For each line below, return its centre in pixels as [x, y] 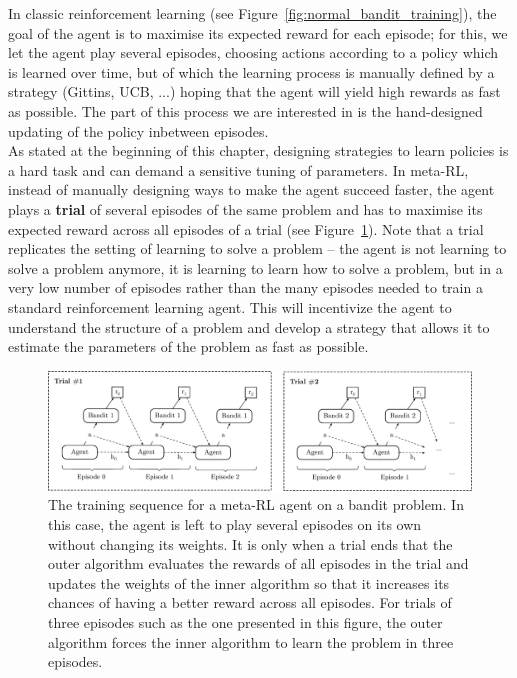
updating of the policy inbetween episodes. [138, 130]
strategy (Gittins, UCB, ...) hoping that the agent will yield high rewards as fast [254, 91]
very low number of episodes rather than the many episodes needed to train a [245, 287]
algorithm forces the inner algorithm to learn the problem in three [251, 641]
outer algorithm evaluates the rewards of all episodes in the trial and [258, 563]
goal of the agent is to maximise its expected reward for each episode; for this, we [258, 32]
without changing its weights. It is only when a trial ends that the [250, 543]
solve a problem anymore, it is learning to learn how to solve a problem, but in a [255, 267]
